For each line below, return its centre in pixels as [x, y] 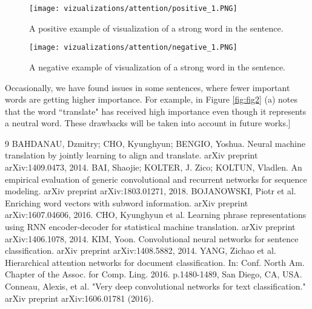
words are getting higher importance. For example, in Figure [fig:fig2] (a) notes [151, 99]
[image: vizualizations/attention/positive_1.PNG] [133, 8]
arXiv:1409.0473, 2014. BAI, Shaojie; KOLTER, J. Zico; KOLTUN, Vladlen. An [154, 167]
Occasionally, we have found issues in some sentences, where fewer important [148, 87]
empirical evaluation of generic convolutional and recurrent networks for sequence [156, 179]
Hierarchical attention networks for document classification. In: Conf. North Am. [155, 262]
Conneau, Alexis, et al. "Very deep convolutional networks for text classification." [155, 286]
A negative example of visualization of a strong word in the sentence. [158, 66]
